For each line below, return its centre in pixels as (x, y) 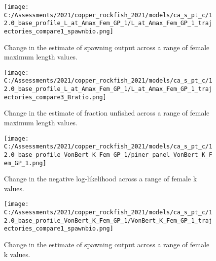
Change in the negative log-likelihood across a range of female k (101, 179)
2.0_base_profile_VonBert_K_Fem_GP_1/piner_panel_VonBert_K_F (108, 155)
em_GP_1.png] (25, 163)
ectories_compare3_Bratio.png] (55, 97)
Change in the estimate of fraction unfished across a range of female (107, 113)
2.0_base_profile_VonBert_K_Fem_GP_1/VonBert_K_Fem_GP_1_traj (108, 220)
